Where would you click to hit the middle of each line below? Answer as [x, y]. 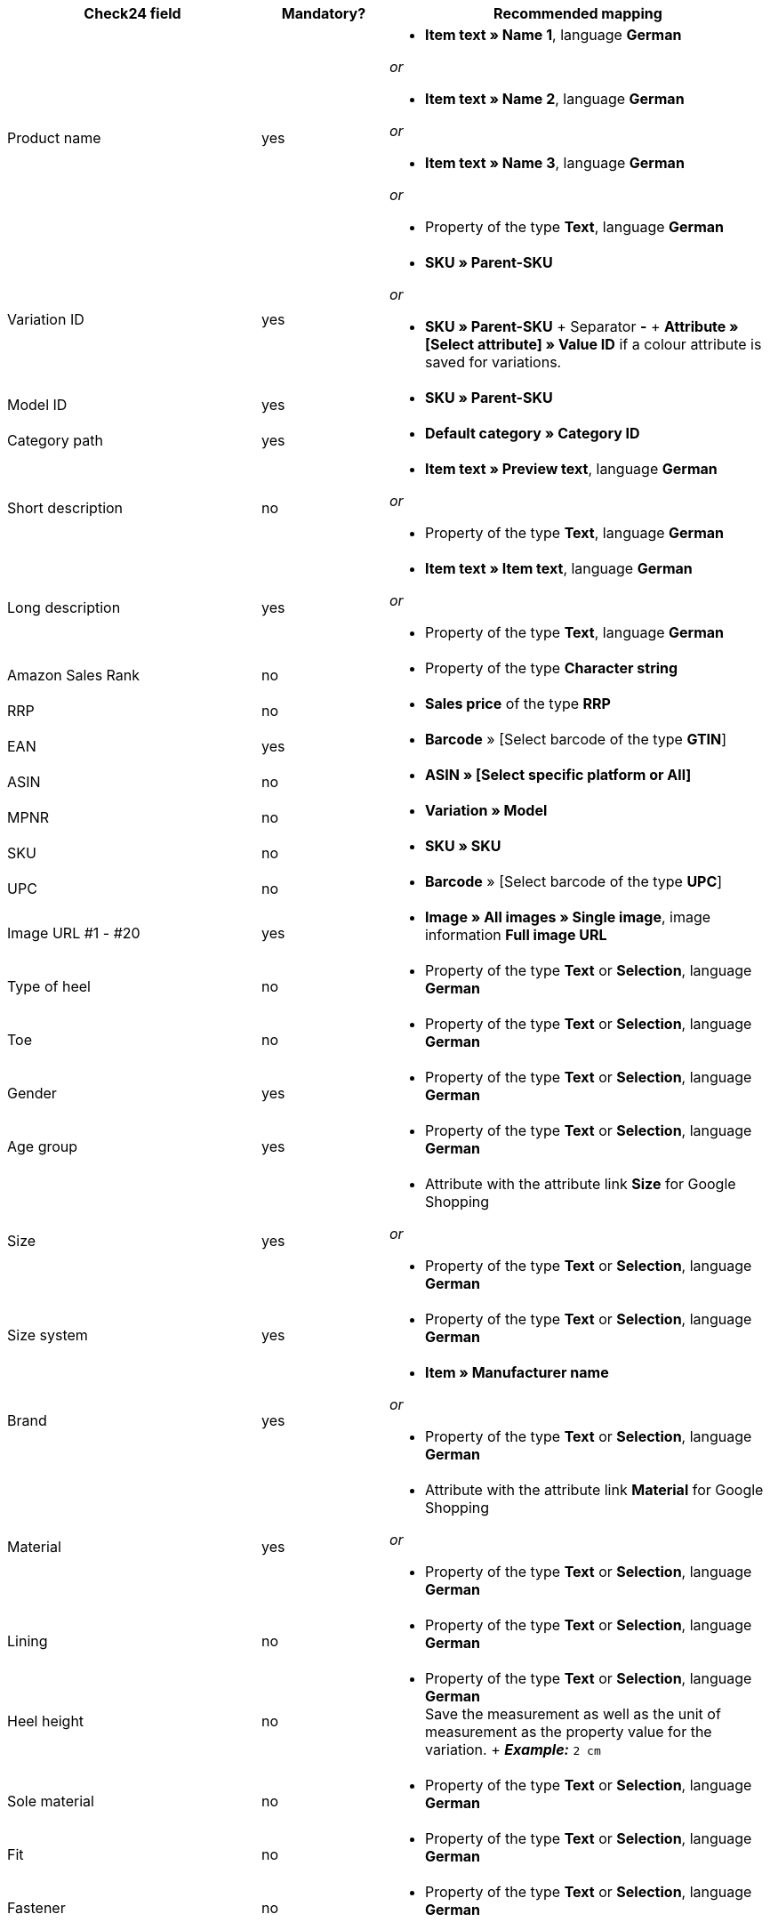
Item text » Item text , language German [558, 568]
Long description [64, 607]
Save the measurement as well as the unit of [573, 1714]
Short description [65, 508]
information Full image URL [516, 935]
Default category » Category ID [532, 433]
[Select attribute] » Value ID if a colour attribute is [593, 344]
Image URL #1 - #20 [74, 933]
